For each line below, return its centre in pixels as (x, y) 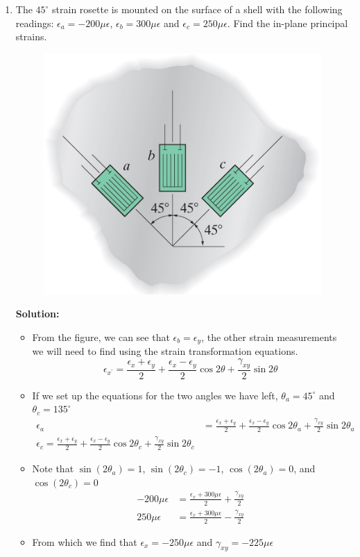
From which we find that (85, 541)
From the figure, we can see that (101, 336)
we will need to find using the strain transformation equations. (165, 351)
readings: (35, 23)
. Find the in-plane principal (288, 23)
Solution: (37, 314)
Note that (53, 468)
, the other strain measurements (269, 336)
